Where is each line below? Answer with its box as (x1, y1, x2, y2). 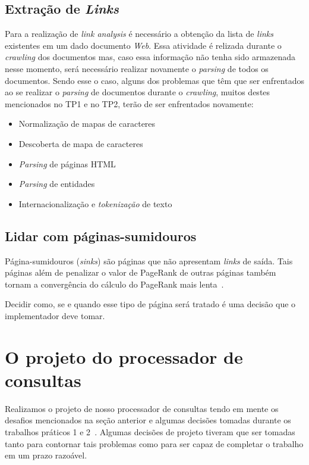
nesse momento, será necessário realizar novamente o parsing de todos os (5, 62, 269, 74)
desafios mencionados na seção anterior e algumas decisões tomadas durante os (5, 414, 291, 426)
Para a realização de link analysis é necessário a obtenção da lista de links (5, 27, 273, 40)
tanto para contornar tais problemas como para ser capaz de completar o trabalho (5, 437, 304, 450)
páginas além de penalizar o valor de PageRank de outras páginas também (5, 266, 276, 279)
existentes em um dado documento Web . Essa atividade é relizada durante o (5, 39, 282, 51)
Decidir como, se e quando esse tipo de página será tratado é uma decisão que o (5, 298, 296, 310)
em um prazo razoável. (5, 449, 87, 461)
